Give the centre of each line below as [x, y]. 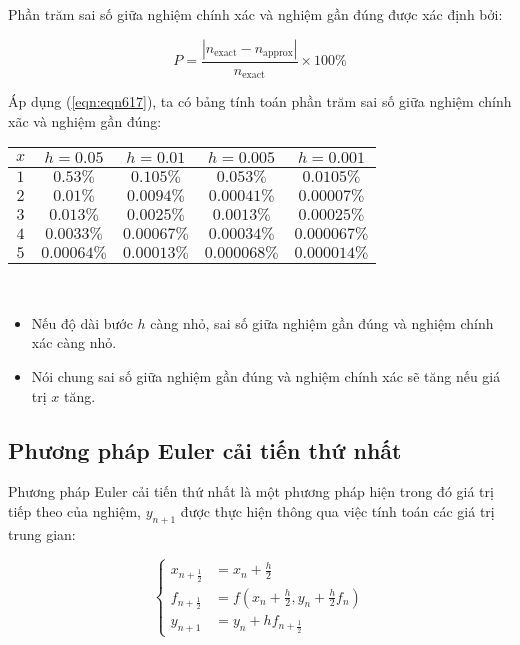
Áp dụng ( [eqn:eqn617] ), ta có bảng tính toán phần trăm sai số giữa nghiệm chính [260, 101]
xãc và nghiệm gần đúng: [85, 120]
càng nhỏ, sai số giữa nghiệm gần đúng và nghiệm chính [322, 322]
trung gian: [42, 533]
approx [278, 53]
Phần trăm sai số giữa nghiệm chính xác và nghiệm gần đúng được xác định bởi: [255, 14]
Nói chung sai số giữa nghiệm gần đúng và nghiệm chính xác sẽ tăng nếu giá [266, 376]
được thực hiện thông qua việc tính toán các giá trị [337, 511]
